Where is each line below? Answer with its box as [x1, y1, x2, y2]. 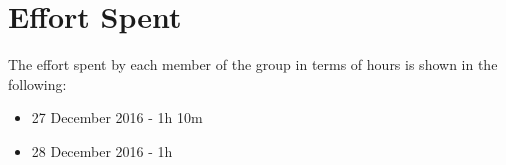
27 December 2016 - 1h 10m [31, 107, 203, 128]
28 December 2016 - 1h [31, 140, 173, 161]
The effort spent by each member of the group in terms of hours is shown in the [8, 54, 498, 75]
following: [8, 73, 67, 94]
